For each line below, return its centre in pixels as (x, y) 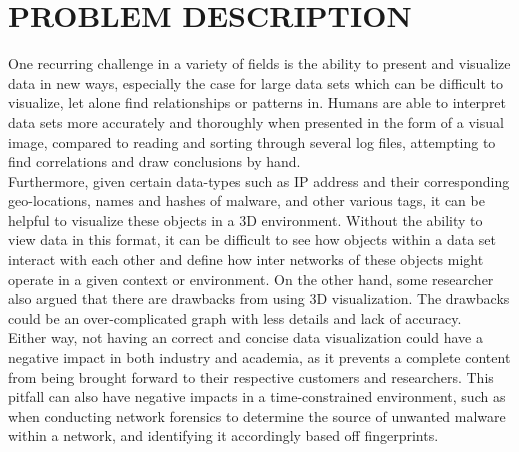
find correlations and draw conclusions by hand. (154, 161)
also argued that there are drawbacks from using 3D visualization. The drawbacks (259, 298)
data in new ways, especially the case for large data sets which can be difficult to (256, 82)
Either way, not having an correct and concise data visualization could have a (245, 337)
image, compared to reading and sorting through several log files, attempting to (252, 141)
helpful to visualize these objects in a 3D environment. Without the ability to (245, 219)
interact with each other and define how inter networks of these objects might (246, 259)
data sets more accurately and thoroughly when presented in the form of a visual (256, 121)
